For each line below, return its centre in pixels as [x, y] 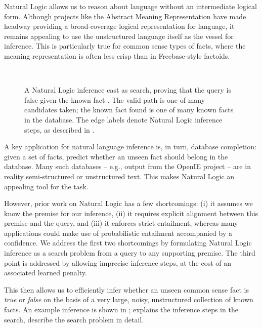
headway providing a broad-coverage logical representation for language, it [119, 26]
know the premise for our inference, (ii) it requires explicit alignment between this [131, 213]
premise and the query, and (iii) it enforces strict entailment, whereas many [121, 223]
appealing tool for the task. [46, 186]
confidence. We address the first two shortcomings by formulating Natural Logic [128, 243]
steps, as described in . [59, 129]
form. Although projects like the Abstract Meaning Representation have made [125, 16]
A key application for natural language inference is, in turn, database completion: [130, 147]
